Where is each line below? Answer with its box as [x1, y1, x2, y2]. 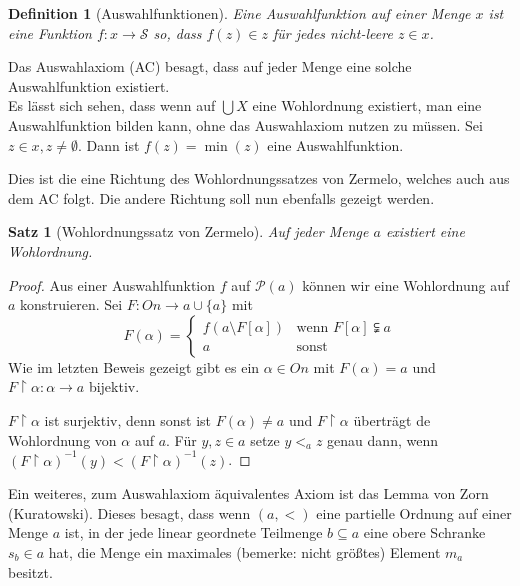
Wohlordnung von [8, 429, 117, 450]
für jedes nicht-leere [273, 22, 393, 43]
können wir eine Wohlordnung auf [302, 274, 510, 295]
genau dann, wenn [327, 429, 438, 450]
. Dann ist [78, 134, 140, 155]
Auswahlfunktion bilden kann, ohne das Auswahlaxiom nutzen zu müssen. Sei [8, 114, 483, 135]
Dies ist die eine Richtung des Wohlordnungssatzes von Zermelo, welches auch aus [8, 168, 510, 189]
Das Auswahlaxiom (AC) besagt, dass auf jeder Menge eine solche [8, 56, 412, 77]
